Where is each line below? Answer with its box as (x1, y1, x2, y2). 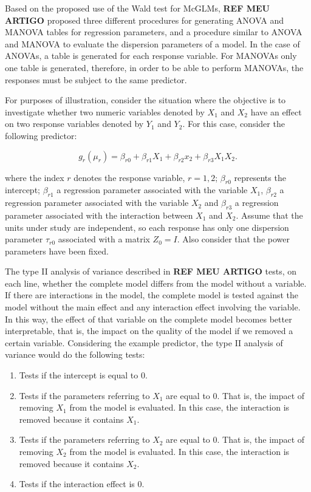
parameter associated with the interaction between (5, 208, 193, 221)
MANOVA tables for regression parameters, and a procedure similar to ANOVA (5, 26, 302, 38)
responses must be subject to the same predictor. (5, 73, 187, 86)
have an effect (250, 105, 302, 118)
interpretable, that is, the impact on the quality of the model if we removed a (5, 324, 293, 337)
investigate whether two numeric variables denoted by (5, 105, 205, 118)
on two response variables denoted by (5, 117, 144, 130)
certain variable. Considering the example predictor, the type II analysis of (5, 336, 283, 349)
